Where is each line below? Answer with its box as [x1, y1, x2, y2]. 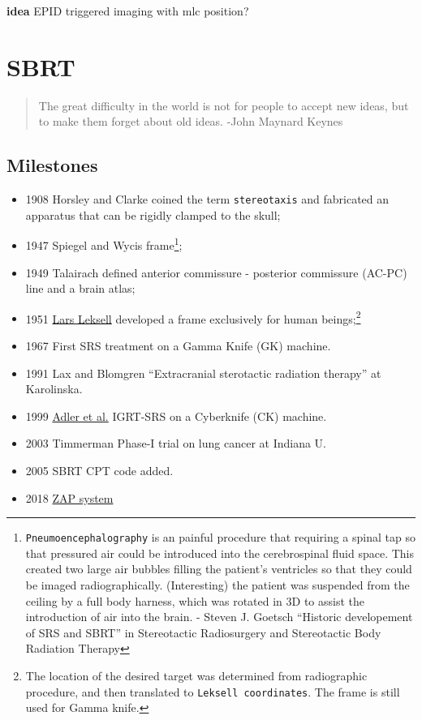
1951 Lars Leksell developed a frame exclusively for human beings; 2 [25, 307, 361, 327]
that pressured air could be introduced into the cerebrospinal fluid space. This [25, 544, 415, 561]
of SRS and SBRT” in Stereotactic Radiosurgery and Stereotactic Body [25, 624, 381, 641]
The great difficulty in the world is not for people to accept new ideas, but [38, 96, 409, 114]
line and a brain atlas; [25, 280, 136, 297]
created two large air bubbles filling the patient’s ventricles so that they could [25, 560, 412, 577]
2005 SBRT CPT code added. [25, 462, 174, 479]
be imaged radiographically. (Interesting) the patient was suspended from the [25, 576, 410, 594]
